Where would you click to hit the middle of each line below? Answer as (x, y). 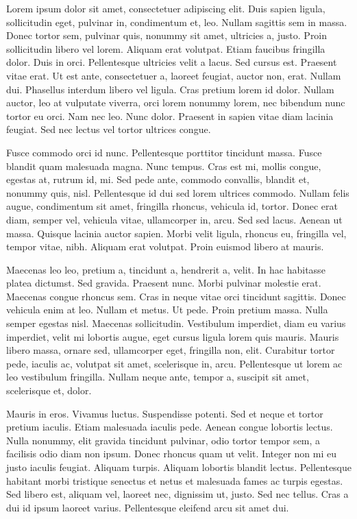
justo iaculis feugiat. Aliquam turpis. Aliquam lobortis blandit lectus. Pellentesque (179, 467)
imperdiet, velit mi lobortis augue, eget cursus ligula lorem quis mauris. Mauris (173, 336)
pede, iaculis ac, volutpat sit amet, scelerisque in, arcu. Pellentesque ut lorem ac (174, 363)
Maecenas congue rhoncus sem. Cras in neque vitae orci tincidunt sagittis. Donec (176, 296)
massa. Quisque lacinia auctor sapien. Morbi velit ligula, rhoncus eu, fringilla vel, (176, 233)
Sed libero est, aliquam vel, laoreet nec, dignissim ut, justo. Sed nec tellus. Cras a (177, 494)
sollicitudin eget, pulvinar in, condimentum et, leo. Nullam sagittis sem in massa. (177, 22)
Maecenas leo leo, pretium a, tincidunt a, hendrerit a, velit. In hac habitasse (166, 269)
